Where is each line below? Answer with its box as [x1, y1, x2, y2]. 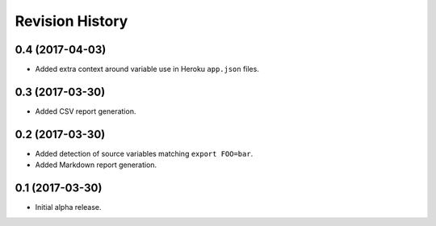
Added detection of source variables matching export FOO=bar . [35, 149, 254, 158]
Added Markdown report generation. [35, 160, 157, 169]
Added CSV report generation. [35, 106, 136, 116]
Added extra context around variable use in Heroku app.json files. [35, 65, 260, 74]
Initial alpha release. [35, 203, 102, 212]
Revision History [15, 12, 128, 30]
